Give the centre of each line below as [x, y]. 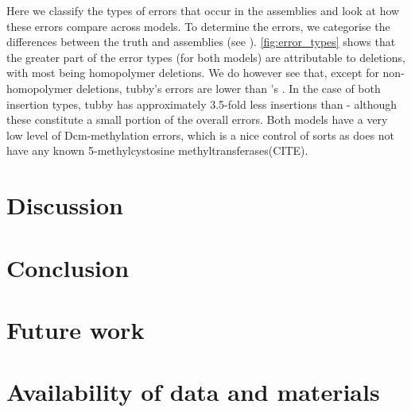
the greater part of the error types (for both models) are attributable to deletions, [206, 57]
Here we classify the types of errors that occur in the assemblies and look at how [203, 10]
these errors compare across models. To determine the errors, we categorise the [198, 26]
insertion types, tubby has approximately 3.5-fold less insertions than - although [202, 104]
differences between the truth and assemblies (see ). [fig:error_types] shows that [201, 42]
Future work [76, 329]
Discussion [65, 205]
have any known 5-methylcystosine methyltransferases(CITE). [157, 150]
